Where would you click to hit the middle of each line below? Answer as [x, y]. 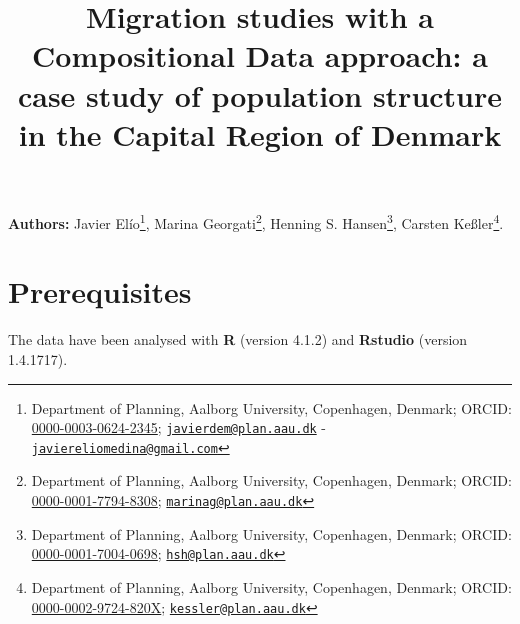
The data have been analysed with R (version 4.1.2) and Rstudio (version [238, 339]
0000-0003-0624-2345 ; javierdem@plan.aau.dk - [179, 427]
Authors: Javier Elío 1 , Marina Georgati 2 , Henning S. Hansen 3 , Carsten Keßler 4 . [256, 221]
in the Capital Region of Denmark [260, 133]
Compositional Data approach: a [260, 55]
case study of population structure [260, 94]
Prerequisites [100, 291]
